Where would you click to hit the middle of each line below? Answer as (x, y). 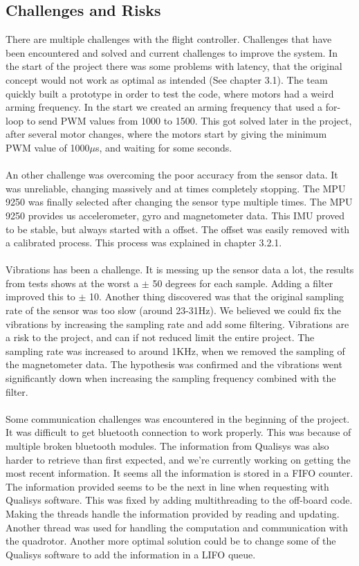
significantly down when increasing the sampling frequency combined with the (171, 378)
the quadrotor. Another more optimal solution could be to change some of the (171, 541)
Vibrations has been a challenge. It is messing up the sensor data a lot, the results (180, 270)
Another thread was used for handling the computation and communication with (177, 527)
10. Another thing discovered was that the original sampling (217, 296)
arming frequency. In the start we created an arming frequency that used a (164, 107)
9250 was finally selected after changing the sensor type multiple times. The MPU (179, 202)
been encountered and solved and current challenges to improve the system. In (172, 52)
